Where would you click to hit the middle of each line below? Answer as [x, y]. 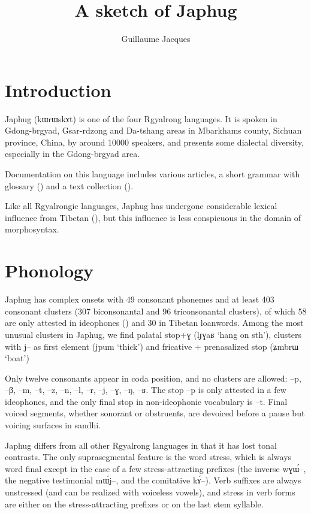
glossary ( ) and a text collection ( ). [69, 185]
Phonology [49, 270]
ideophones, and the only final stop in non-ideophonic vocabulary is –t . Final [146, 401]
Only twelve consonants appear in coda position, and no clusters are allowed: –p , [153, 378]
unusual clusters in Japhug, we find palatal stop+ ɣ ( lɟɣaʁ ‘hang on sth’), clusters [153, 334]
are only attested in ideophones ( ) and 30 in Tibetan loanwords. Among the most [154, 323]
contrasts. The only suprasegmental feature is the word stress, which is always [148, 457]
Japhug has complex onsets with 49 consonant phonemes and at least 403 [140, 299]
